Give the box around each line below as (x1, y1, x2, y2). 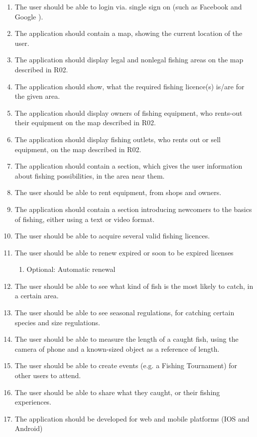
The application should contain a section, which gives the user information (14, 161, 243, 171)
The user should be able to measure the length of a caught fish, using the (14, 334, 239, 344)
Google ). (14, 11, 43, 21)
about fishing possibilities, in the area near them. (14, 170, 165, 181)
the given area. (14, 91, 60, 101)
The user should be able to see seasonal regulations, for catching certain (14, 307, 235, 318)
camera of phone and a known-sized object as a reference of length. (14, 343, 220, 354)
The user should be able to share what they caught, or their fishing (14, 387, 220, 397)
